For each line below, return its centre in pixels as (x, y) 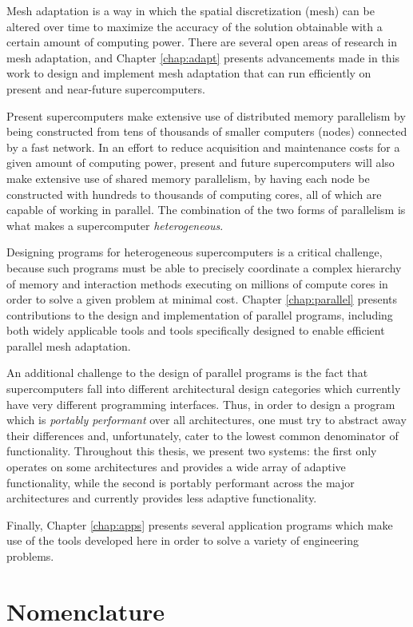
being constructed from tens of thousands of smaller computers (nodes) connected (207, 131)
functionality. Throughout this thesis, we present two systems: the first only (192, 451)
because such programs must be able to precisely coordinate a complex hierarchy (204, 267)
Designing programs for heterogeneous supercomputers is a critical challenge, (195, 252)
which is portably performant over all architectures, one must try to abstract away (206, 420)
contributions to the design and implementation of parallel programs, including (200, 314)
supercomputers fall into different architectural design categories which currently (204, 389)
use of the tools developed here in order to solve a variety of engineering (183, 540)
